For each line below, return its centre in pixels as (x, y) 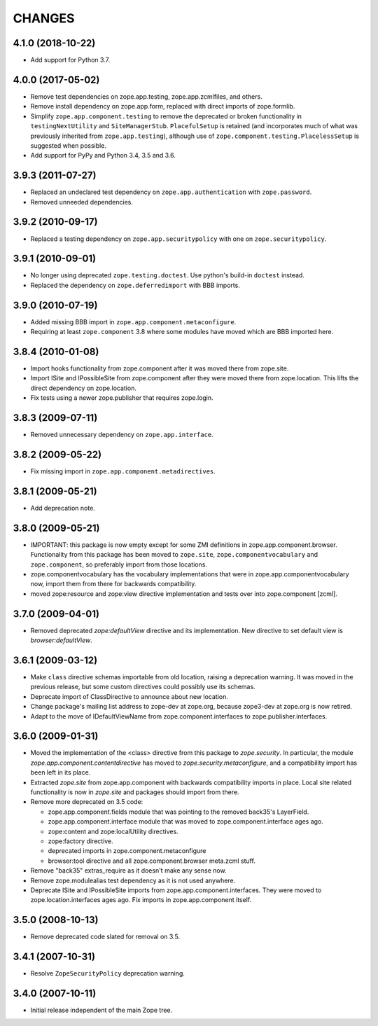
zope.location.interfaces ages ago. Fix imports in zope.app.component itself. (141, 900)
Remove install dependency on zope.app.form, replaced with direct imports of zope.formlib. (163, 106)
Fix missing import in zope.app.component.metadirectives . (123, 471)
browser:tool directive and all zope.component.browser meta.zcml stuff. (152, 861)
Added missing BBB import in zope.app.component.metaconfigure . (133, 321)
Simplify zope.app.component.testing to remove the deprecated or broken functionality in (166, 116)
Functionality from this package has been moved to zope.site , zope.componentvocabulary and (174, 555)
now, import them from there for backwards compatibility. (113, 584)
